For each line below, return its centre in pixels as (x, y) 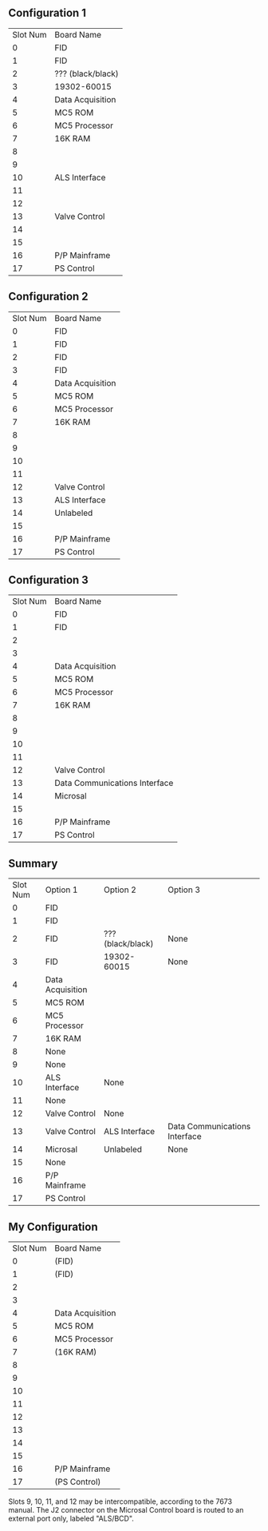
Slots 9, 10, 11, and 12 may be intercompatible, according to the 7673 (120, 1501)
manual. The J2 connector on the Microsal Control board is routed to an (126, 1510)
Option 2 (120, 890)
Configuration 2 (49, 297)
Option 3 (184, 890)
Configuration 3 (49, 580)
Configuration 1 (47, 13)
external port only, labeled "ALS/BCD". (71, 1519)
